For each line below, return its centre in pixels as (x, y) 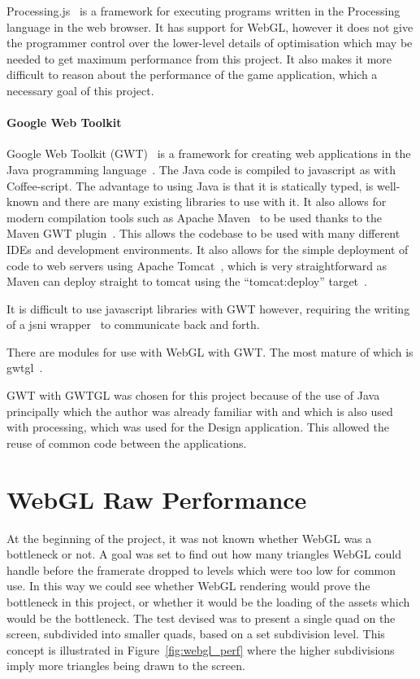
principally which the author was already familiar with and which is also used (200, 411)
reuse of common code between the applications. (127, 442)
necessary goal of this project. (80, 90)
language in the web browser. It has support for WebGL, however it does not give (210, 26)
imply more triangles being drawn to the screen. (126, 666)
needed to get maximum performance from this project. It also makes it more (199, 58)
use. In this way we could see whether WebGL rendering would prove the (188, 586)
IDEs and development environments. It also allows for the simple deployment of (208, 249)
